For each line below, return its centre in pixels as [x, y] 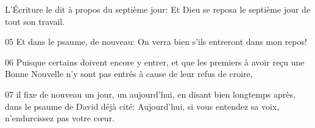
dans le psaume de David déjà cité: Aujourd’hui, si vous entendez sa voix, [142, 106]
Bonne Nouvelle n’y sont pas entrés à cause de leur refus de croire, [129, 74]
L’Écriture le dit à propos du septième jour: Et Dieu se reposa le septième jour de [158, 9]
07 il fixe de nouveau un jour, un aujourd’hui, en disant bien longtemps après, [150, 94]
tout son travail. [35, 21]
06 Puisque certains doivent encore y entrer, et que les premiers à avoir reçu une [155, 62]
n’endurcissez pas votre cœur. [60, 118]
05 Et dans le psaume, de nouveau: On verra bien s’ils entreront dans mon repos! [156, 42]
